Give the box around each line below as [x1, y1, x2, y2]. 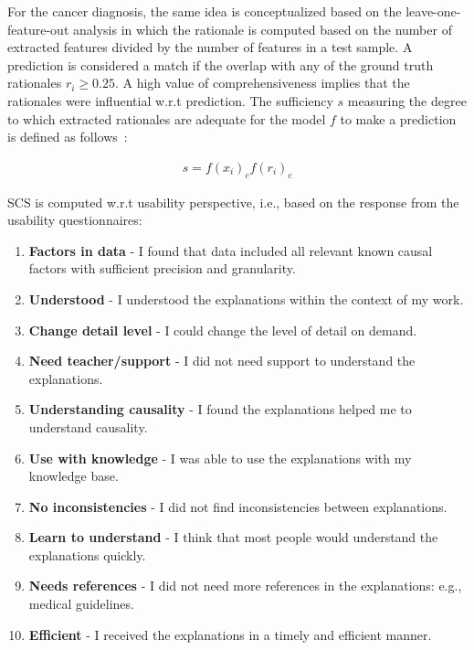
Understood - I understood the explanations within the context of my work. [28, 289, 464, 308]
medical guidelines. [28, 594, 134, 613]
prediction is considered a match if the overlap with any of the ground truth [7, 55, 434, 74]
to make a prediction [340, 109, 457, 128]
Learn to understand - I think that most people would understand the [28, 527, 438, 547]
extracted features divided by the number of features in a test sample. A [7, 37, 413, 57]
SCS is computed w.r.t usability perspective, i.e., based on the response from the [7, 192, 459, 211]
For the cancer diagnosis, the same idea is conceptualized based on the [7, 2, 402, 20]
